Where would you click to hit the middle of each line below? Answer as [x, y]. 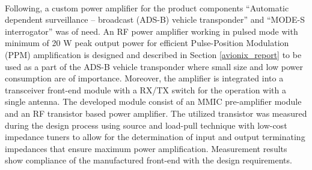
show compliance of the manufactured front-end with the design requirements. [148, 160]
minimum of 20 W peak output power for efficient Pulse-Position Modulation [147, 43]
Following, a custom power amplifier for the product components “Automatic [147, 7]
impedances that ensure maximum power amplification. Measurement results [146, 148]
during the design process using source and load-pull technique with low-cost [146, 125]
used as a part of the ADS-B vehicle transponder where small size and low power [154, 66]
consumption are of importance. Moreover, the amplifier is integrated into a [144, 78]
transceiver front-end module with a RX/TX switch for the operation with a [145, 89]
